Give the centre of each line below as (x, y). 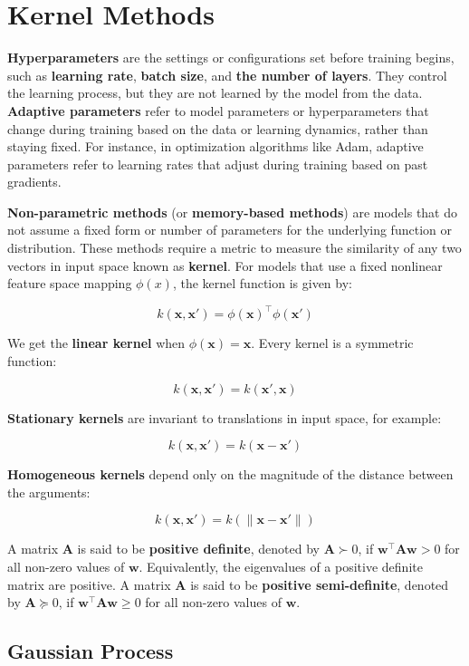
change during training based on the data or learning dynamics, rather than (218, 128)
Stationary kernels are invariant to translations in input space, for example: (225, 417)
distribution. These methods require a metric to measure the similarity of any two (234, 248)
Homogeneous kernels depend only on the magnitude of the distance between (230, 474)
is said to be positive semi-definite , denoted (320, 584)
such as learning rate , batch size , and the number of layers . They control (227, 75)
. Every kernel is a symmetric (332, 343)
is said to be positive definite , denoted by (198, 549)
